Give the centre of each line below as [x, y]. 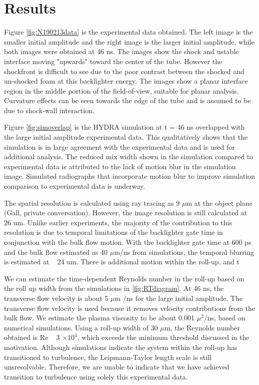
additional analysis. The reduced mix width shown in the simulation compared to [129, 156]
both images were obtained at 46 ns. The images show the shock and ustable [121, 51]
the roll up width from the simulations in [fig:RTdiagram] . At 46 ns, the [114, 288]
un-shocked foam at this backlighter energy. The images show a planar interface [126, 81]
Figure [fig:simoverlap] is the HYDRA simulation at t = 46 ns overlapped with [124, 127]
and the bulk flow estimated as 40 [56, 252]
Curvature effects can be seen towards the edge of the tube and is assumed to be [127, 100]
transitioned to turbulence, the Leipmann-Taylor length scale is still [108, 357]
